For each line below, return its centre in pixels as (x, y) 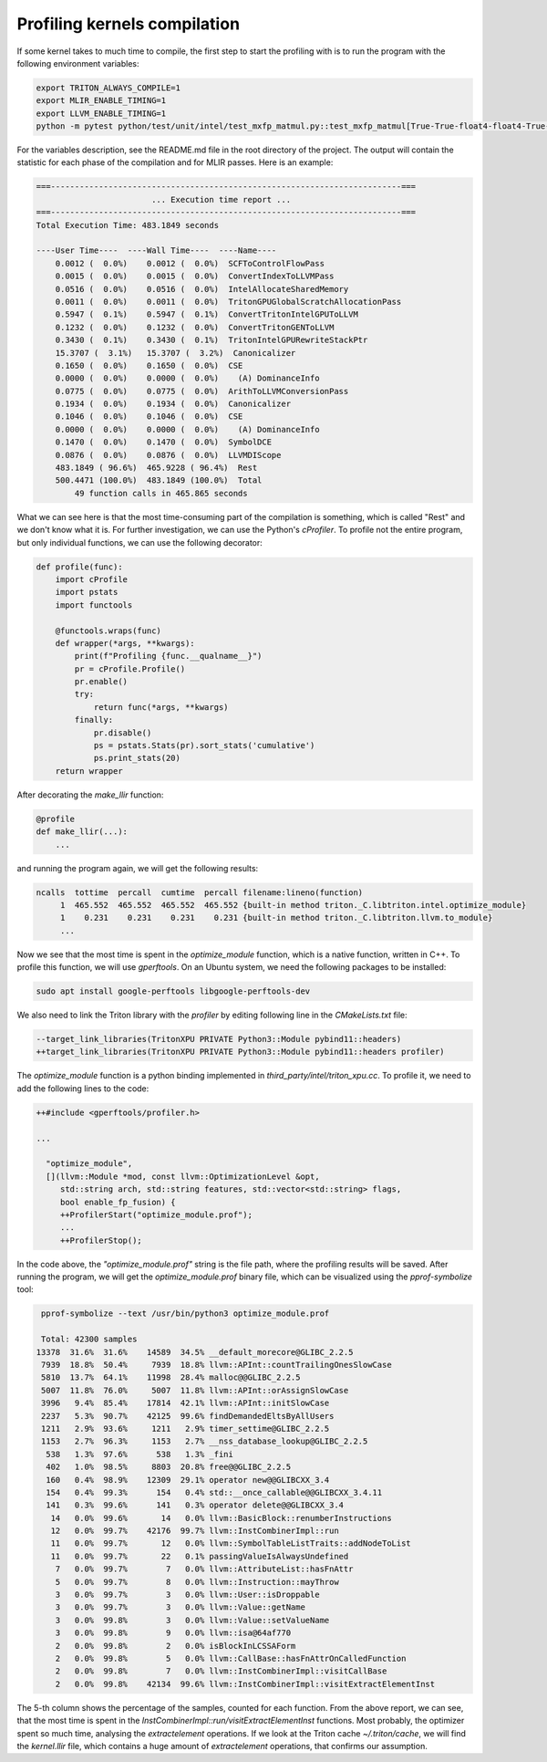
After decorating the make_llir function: (90, 795)
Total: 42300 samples (89, 1340)
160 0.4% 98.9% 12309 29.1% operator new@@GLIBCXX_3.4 (188, 1480)
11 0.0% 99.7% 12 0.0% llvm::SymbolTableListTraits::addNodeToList (231, 1543)
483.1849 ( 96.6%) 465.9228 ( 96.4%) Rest (156, 468)
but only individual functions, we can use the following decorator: (140, 542)
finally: (94, 720)
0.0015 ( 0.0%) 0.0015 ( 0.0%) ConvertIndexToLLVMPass (195, 276)
